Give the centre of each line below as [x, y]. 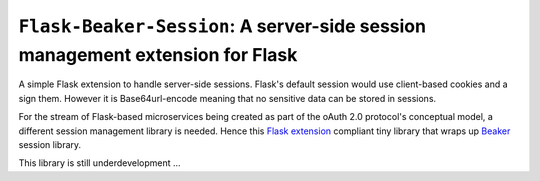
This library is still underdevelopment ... [99, 163]
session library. [50, 144]
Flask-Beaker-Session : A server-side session [222, 26]
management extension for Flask [158, 54]
